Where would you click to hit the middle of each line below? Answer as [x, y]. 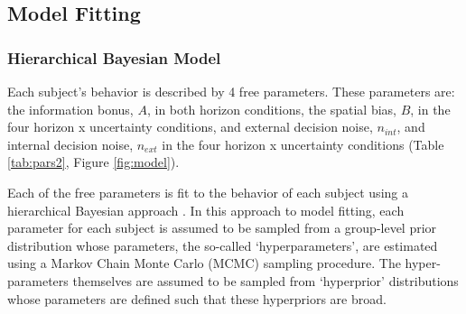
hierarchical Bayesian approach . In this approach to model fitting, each [206, 210]
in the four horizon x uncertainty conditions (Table [303, 144]
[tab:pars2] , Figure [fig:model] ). [93, 162]
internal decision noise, [70, 144]
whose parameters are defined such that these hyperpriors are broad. [197, 298]
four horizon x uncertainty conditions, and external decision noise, [190, 127]
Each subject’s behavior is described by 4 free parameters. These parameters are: [231, 91]
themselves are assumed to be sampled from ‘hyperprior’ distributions [266, 280]
